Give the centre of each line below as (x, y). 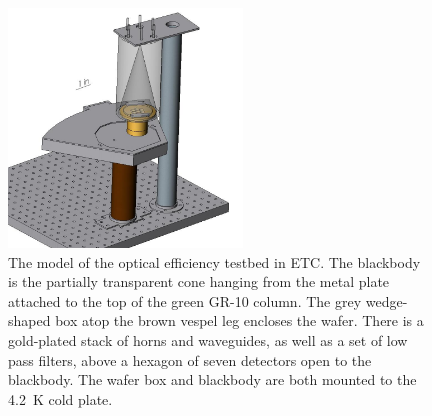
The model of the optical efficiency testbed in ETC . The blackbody (214, 261)
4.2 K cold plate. (60, 398)
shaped (29, 320)
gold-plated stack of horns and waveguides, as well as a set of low (208, 339)
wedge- (386, 300)
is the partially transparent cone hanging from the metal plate (199, 281)
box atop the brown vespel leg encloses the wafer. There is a (239, 320)
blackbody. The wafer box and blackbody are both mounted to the (212, 379)
